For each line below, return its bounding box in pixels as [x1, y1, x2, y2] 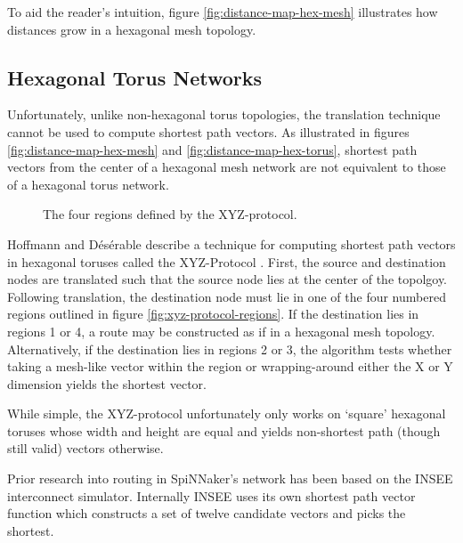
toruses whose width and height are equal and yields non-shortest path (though [7, 421, 441, 440]
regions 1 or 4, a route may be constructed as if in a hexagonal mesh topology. [7, 321, 435, 340]
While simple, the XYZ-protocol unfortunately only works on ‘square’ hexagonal [7, 404, 446, 423]
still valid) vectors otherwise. [7, 439, 164, 458]
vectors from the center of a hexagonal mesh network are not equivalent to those [7, 158, 446, 176]
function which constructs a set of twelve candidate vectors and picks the [7, 504, 406, 523]
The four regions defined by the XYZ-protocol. [43, 205, 297, 223]
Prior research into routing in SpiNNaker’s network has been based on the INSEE [7, 469, 453, 488]
